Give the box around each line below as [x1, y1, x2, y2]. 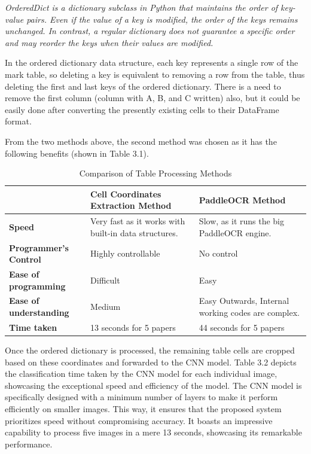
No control [199, 247, 238, 260]
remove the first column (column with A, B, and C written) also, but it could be [5, 92, 300, 104]
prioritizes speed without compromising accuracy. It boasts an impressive [5, 414, 273, 426]
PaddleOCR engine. [199, 226, 272, 239]
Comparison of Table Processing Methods [79, 167, 232, 179]
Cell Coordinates [90, 187, 161, 200]
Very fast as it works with [90, 215, 185, 227]
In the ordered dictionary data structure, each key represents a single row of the [5, 56, 298, 69]
